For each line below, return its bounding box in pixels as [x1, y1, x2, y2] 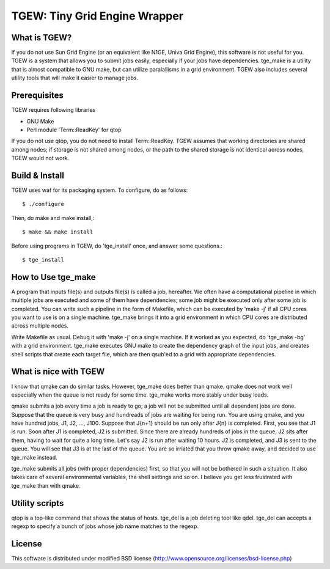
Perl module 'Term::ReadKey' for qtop [26, 126, 122, 133]
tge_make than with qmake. [11, 482, 81, 489]
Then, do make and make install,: [11, 214, 95, 221]
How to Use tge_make [11, 272, 96, 282]
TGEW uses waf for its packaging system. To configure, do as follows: [11, 186, 188, 194]
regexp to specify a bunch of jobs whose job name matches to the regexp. [11, 523, 199, 530]
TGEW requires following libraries [11, 106, 96, 114]
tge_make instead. [11, 453, 57, 461]
